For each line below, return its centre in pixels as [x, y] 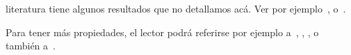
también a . [31, 46]
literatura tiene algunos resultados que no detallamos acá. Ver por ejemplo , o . [176, 8]
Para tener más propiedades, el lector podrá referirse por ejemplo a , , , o [162, 32]
